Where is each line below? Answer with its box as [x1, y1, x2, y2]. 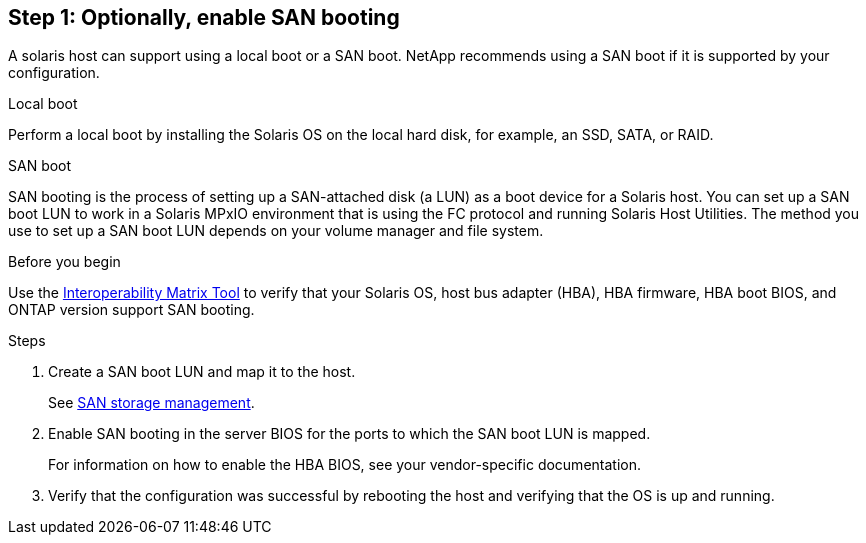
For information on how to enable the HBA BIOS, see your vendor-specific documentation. [48, 456, 641, 474]
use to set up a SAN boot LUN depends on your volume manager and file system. [8, 222, 544, 240]
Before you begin [8, 253, 121, 271]
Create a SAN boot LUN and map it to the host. [48, 363, 356, 381]
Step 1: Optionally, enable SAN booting [8, 5, 400, 30]
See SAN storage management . [48, 394, 255, 412]
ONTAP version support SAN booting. [8, 301, 255, 319]
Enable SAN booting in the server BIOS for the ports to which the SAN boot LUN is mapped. [48, 425, 651, 443]
